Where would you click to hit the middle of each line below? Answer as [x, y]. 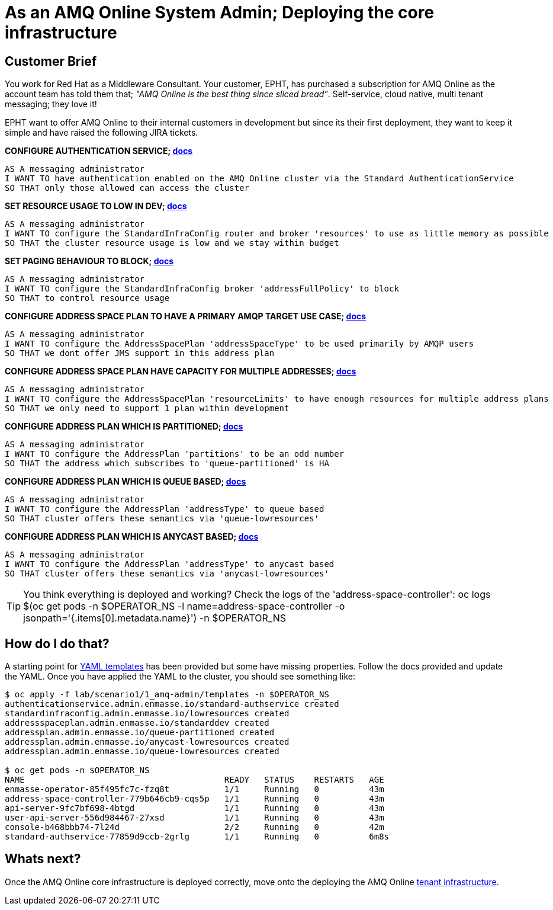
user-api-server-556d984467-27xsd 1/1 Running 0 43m [194, 818]
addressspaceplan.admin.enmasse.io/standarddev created [137, 723]
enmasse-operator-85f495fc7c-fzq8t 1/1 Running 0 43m [194, 789]
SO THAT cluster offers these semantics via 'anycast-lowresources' [167, 574]
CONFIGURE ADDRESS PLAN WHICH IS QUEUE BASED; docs [126, 482]
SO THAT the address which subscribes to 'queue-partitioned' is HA [167, 464]
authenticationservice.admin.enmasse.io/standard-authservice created [172, 704]
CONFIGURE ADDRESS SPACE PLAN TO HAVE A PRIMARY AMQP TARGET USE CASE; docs [186, 316]
